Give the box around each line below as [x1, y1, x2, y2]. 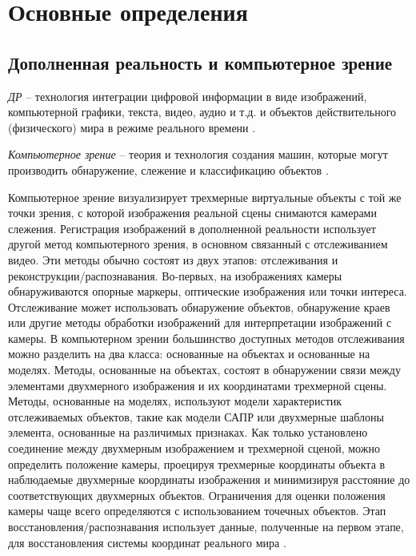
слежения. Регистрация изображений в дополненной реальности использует [8, 220, 376, 236]
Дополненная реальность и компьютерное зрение [8, 50, 393, 75]
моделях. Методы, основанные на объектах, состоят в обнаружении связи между [8, 361, 401, 378]
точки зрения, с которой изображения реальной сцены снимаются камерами [8, 204, 377, 221]
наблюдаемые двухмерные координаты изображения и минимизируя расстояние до [8, 471, 410, 488]
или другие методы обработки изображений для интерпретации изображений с [8, 314, 392, 331]
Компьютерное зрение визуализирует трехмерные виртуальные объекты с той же [8, 188, 402, 205]
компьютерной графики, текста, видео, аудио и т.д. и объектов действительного [8, 103, 397, 120]
